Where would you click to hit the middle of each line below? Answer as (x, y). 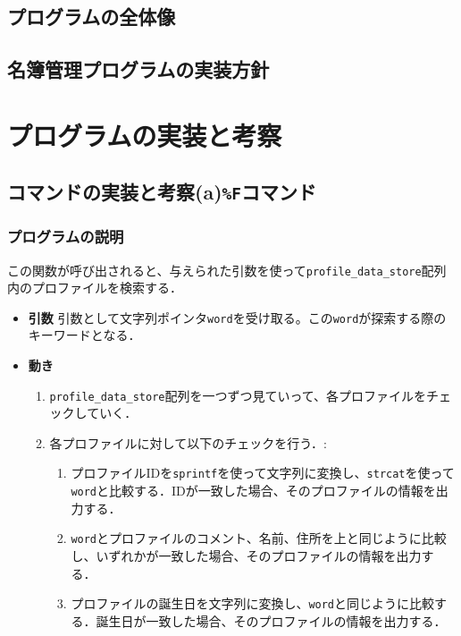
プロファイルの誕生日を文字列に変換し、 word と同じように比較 (253, 603)
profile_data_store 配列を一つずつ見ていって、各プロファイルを (238, 395)
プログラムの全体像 (92, 17)
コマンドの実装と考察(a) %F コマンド (162, 192)
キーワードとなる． (84, 335)
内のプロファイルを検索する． (95, 288)
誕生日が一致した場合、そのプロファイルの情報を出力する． (271, 620)
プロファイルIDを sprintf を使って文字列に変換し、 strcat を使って (263, 473)
